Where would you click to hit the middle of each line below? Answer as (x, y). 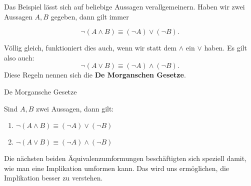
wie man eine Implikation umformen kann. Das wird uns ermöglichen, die (117, 168)
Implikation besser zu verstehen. (53, 178)
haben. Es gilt (225, 48)
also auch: (19, 57)
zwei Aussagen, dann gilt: (75, 108)
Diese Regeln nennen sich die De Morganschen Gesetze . (95, 75)
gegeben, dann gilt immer (90, 16)
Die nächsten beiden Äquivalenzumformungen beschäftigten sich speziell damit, (125, 158)
